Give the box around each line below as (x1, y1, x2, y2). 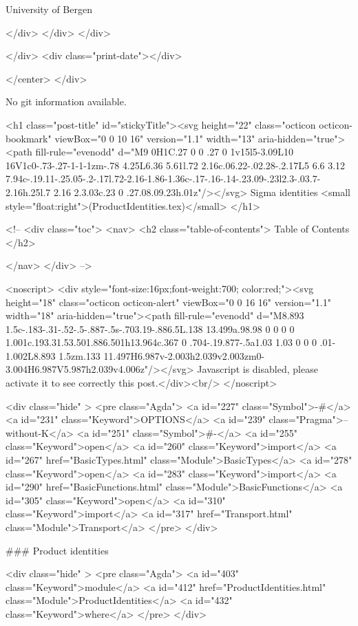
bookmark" (6, 131, 52, 145)
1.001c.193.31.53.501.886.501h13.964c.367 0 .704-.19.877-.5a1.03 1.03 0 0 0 (6, 335, 317, 349)
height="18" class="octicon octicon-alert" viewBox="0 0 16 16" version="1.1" (6, 294, 331, 309)
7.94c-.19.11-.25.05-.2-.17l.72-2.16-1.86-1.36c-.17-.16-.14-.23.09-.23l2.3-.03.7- (6, 171, 321, 186)
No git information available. (6, 94, 127, 109)
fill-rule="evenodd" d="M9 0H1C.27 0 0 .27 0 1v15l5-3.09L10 (35, 144, 294, 159)
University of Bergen (6, 2, 92, 16)
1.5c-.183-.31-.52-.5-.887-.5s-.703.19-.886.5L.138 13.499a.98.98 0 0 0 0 (6, 321, 295, 336)
